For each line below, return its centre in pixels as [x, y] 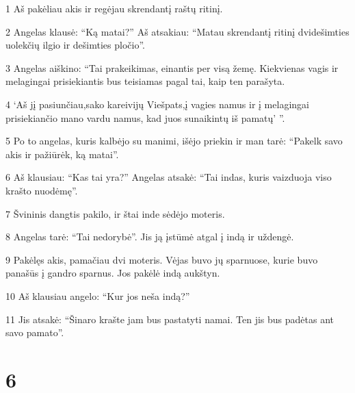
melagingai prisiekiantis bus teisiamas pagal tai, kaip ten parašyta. [145, 81]
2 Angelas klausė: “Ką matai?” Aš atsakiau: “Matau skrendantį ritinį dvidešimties [177, 31]
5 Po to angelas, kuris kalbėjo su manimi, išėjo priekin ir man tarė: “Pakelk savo [174, 141]
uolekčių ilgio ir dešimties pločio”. [75, 45]
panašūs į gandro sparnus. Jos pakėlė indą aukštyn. [113, 273]
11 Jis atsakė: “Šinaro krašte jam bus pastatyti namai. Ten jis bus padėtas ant [170, 319]
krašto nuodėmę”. [42, 190]
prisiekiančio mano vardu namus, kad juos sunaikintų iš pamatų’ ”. [145, 117]
